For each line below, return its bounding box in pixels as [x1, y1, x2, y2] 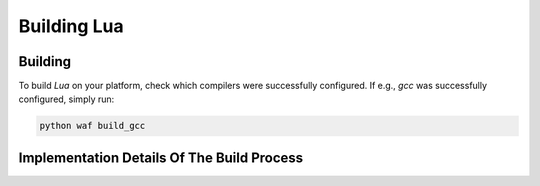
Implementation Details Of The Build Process [18, 149, 304, 166]
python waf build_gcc [39, 120, 146, 132]
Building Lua [18, 15, 124, 37]
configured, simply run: [18, 93, 115, 105]
